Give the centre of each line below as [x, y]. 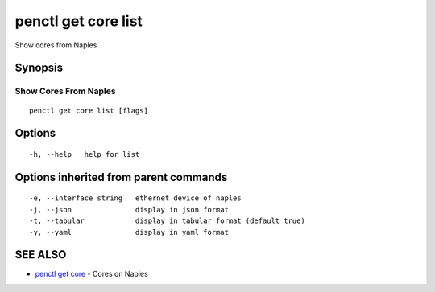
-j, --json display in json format [129, 210]
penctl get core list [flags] [89, 110]
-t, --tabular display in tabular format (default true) [167, 221]
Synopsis [39, 68]
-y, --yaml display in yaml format [129, 232]
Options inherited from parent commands [121, 177]
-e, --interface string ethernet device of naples [135, 198]
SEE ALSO [41, 255]
